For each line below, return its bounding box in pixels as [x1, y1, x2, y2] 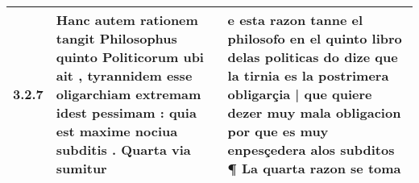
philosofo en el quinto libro [227, 29, 402, 48]
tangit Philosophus [56, 29, 177, 48]
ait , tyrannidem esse [56, 66, 193, 85]
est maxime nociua [56, 122, 178, 140]
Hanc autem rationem [56, 10, 198, 29]
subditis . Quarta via [56, 140, 191, 159]
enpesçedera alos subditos [227, 140, 395, 159]
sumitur [56, 159, 107, 177]
